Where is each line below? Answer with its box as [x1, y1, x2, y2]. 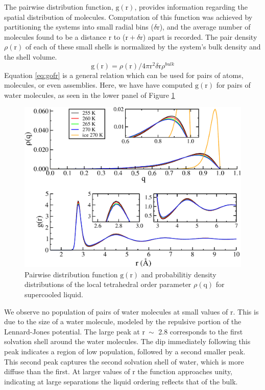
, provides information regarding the [134, 2, 248, 12]
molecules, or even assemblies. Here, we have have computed [4, 80, 193, 90]
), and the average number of [159, 21, 251, 32]
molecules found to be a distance [4, 31, 107, 42]
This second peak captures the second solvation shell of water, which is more [4, 356, 244, 367]
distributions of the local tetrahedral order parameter [25, 279, 191, 290]
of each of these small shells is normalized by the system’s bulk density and [25, 41, 261, 52]
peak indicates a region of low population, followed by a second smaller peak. [4, 346, 246, 356]
